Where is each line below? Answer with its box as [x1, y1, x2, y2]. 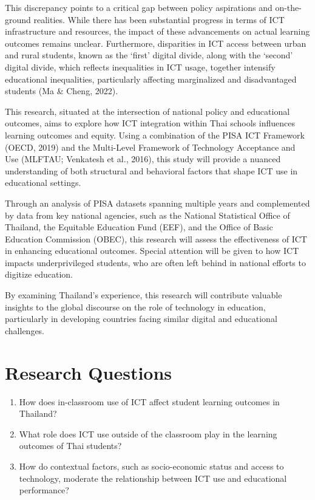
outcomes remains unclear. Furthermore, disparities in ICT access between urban [5, 36, 307, 49]
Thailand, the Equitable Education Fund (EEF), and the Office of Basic [5, 221, 273, 233]
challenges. [5, 324, 45, 337]
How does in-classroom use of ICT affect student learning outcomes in [19, 395, 280, 408]
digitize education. [5, 268, 73, 281]
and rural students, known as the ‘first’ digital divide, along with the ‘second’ [5, 49, 293, 61]
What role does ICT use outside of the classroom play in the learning [19, 427, 277, 440]
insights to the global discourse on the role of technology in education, [5, 300, 266, 313]
